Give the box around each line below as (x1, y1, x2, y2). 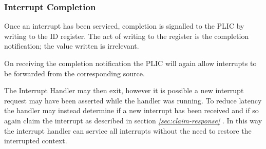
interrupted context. (4, 135, 67, 146)
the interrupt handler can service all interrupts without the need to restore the (4, 125, 252, 136)
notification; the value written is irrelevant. (4, 40, 139, 51)
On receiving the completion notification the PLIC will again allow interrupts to (4, 58, 257, 68)
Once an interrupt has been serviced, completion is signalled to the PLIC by (4, 20, 244, 31)
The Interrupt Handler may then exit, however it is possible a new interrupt (4, 85, 244, 96)
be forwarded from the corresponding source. (4, 68, 145, 78)
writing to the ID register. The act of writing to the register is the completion (4, 30, 249, 41)
